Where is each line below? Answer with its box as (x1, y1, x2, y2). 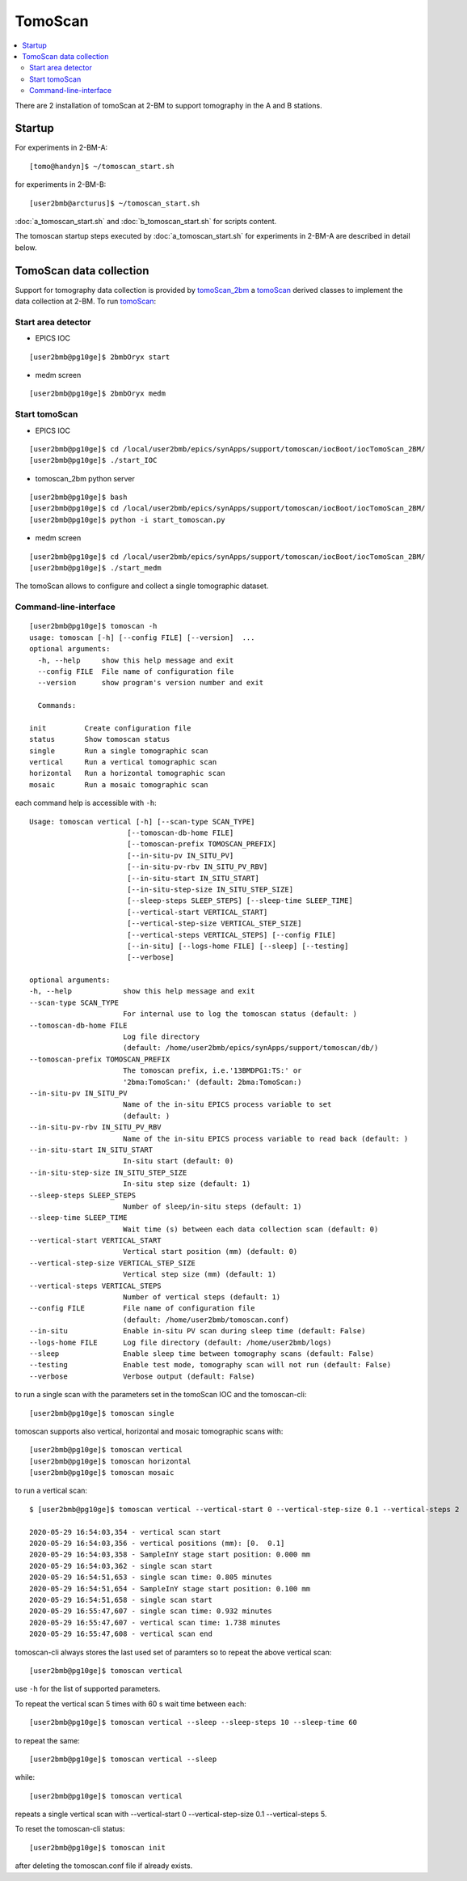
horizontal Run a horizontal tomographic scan (29, 769, 225, 778)
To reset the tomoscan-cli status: (15, 1824, 125, 1834)
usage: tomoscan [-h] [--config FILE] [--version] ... (29, 633, 255, 642)
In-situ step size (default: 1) (122, 1180, 251, 1188)
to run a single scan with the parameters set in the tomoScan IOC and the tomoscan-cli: (15, 1390, 307, 1400)
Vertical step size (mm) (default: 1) (122, 1270, 276, 1279)
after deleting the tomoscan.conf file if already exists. (15, 1861, 193, 1870)
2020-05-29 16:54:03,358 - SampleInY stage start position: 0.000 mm (29, 1550, 311, 1559)
